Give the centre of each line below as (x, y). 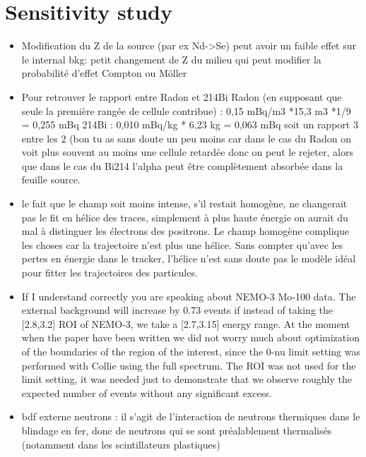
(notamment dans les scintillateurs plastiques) (121, 444)
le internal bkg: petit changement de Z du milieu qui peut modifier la (171, 59)
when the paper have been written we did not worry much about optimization (190, 337)
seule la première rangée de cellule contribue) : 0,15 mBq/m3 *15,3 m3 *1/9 (186, 110)
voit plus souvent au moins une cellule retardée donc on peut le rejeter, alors (187, 152)
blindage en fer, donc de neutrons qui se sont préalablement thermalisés (177, 430)
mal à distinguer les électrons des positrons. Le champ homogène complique (185, 231)
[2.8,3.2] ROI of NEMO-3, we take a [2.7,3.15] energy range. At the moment (186, 323)
